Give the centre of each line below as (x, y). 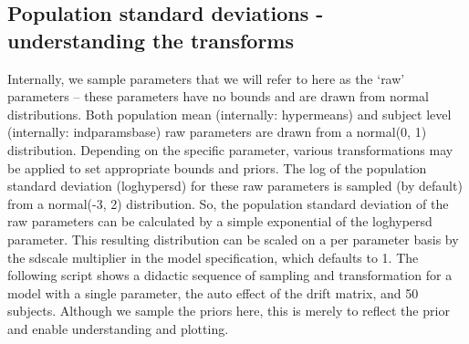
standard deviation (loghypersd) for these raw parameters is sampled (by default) (235, 186)
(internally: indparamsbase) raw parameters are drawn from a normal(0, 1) (217, 132)
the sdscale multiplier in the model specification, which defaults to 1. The (213, 257)
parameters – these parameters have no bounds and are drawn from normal (218, 96)
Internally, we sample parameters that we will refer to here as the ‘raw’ (206, 78)
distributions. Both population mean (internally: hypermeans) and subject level (229, 114)
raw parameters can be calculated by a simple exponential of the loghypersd (220, 221)
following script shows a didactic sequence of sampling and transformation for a (230, 275)
